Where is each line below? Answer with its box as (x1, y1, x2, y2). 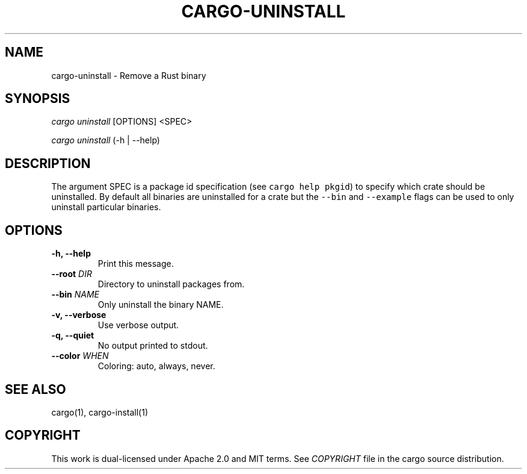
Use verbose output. (97, 320, 179, 331)
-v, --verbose (51, 310, 106, 320)
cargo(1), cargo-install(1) (51, 407, 148, 417)
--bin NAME (51, 289, 100, 300)
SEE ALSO (5, 381, 66, 397)
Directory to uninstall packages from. (97, 279, 245, 290)
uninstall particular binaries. (51, 202, 161, 213)
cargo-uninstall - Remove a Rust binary (51, 70, 206, 81)
